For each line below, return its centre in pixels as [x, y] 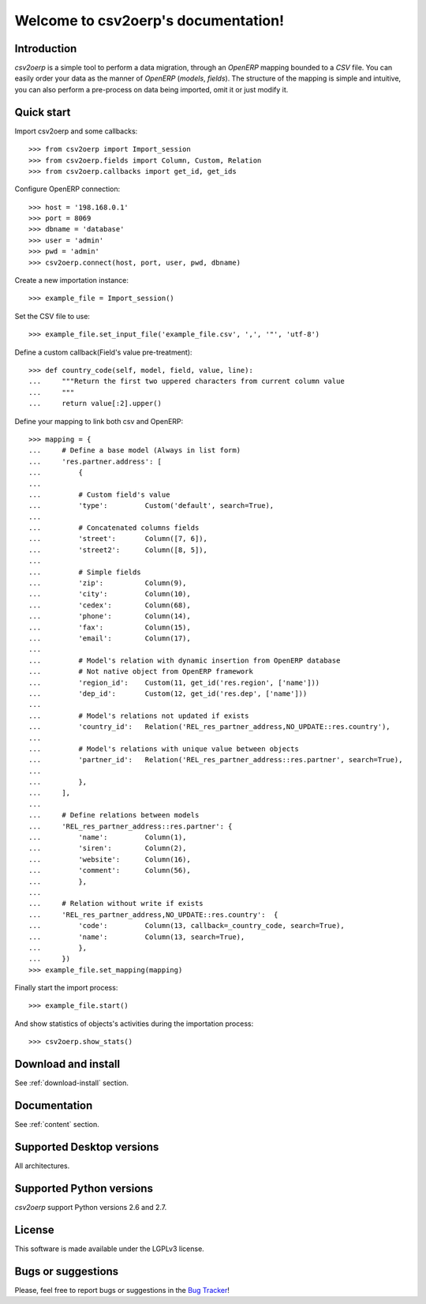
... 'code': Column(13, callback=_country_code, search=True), [187, 926]
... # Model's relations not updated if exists [139, 716]
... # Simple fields [85, 572]
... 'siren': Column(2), [108, 848]
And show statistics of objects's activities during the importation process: [134, 1024]
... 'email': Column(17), [110, 638]
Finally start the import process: [66, 988]
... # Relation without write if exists [116, 904]
